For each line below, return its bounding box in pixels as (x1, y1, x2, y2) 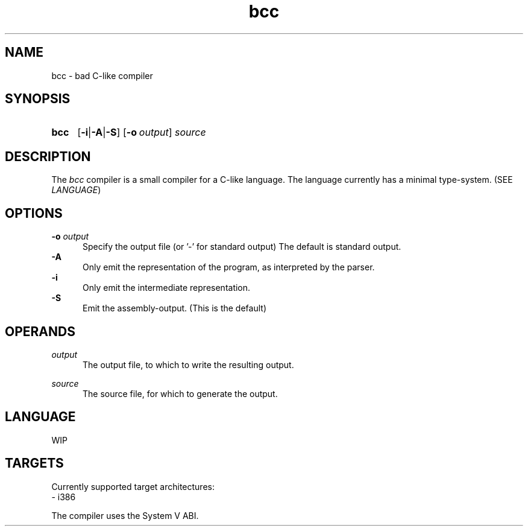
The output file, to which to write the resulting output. (83, 359, 294, 370)
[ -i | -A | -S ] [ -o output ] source (77, 126, 206, 139)
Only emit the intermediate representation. (83, 282, 251, 293)
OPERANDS (5, 323, 75, 339)
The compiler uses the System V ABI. (51, 510, 199, 521)
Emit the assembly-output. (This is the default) (83, 303, 266, 314)
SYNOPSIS (5, 91, 71, 107)
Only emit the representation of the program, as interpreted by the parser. (83, 262, 375, 273)
